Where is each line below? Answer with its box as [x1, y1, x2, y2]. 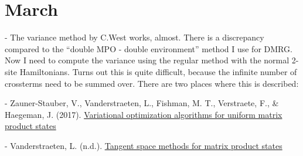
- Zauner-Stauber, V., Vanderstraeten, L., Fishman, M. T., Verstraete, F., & [5, 97, 279, 109]
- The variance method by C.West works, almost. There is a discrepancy [5, 31, 264, 43]
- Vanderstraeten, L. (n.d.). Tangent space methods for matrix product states [5, 139, 282, 151]
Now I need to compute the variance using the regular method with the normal [5, 54, 290, 66]
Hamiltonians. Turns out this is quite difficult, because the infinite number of [19, 65, 297, 77]
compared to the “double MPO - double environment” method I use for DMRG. [5, 42, 292, 55]
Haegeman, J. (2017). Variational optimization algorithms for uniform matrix [5, 108, 282, 120]
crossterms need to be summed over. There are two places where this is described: [5, 77, 299, 89]
